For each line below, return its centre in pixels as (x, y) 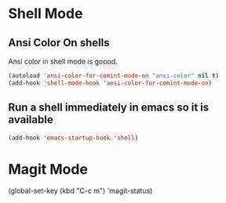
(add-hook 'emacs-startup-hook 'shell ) (73, 138)
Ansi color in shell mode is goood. (63, 61)
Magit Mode (48, 169)
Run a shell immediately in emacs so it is (109, 108)
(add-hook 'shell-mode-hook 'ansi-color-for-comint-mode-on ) (110, 83)
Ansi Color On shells (59, 43)
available (31, 120)
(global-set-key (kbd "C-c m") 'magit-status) (80, 191)
